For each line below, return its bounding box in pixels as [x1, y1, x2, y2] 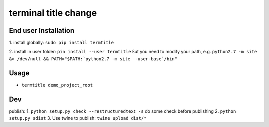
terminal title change [9, 7, 97, 18]
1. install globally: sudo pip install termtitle [9, 40, 114, 46]
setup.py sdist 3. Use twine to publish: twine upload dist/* [9, 115, 147, 121]
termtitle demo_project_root [21, 82, 93, 88]
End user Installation [9, 26, 75, 35]
